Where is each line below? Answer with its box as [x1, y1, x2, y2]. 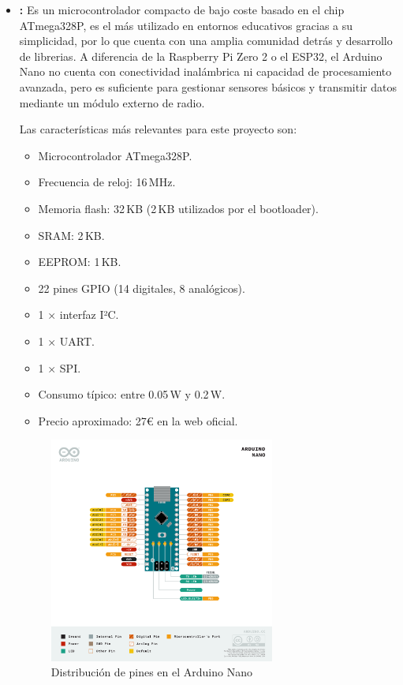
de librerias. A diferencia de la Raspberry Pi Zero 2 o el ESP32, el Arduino [19, 47, 382, 64]
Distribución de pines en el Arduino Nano [50, 664, 252, 680]
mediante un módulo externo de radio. [19, 94, 205, 110]
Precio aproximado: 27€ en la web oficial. [38, 412, 238, 429]
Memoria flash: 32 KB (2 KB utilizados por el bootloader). [38, 200, 319, 216]
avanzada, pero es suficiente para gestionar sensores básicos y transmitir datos [19, 78, 397, 95]
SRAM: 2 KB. [38, 226, 105, 243]
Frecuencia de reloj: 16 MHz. [38, 174, 176, 190]
